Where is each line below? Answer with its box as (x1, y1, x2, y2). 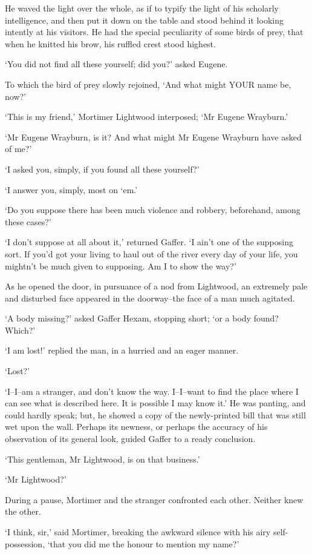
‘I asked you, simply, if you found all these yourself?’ (5, 162, 200, 175)
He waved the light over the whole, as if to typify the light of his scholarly (5, 2, 279, 14)
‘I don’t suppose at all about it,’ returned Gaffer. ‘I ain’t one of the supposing (5, 236, 293, 248)
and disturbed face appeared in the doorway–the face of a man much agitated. (5, 291, 295, 304)
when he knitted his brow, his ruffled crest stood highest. (5, 37, 216, 50)
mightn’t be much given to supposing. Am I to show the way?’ (5, 259, 236, 272)
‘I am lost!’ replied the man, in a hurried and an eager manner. (5, 344, 239, 357)
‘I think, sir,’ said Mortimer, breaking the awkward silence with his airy (5, 526, 271, 538)
